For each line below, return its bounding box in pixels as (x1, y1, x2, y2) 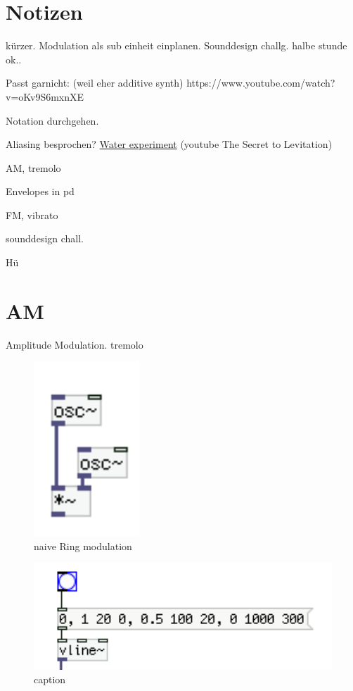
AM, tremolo (6, 160, 61, 175)
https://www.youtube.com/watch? (186, 75, 335, 90)
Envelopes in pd (6, 184, 75, 199)
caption (34, 672, 66, 687)
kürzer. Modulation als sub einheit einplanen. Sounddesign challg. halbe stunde (6, 38, 347, 53)
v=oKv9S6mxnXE (6, 89, 84, 104)
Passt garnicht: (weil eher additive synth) (6, 75, 184, 90)
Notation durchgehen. (6, 113, 99, 127)
